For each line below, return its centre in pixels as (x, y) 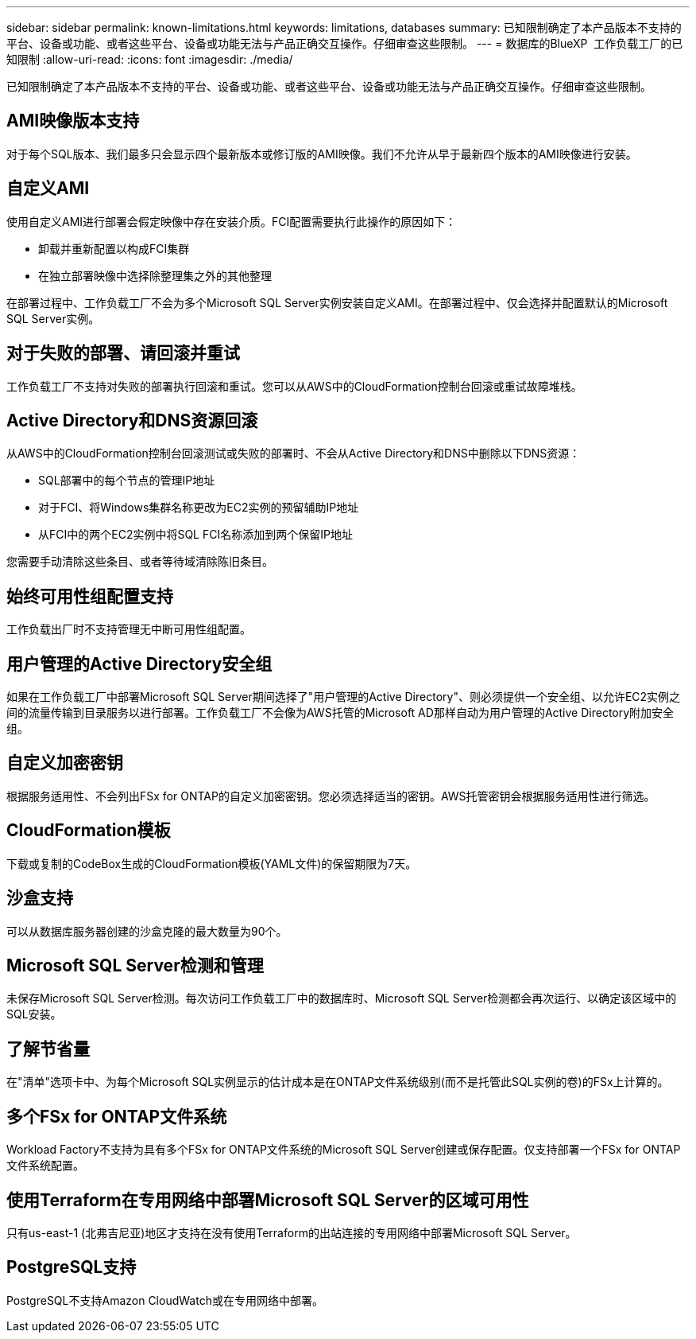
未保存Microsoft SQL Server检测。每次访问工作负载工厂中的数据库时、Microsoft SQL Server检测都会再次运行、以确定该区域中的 (342, 998)
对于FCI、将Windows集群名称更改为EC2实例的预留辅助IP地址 (199, 508)
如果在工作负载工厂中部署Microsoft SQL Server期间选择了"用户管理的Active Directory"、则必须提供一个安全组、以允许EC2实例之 (344, 697)
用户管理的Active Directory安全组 (139, 664)
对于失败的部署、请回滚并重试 (123, 353)
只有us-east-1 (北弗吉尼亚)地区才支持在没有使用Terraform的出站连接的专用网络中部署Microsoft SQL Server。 (292, 1232)
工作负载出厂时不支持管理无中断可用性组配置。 (129, 629)
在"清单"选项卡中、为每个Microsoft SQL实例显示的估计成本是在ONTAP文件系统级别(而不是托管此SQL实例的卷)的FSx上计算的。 (338, 1082)
